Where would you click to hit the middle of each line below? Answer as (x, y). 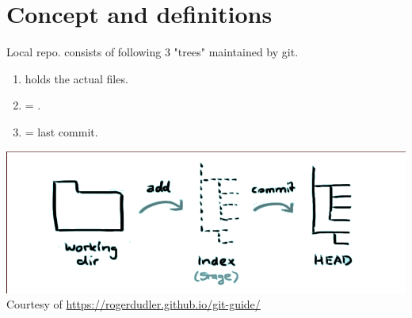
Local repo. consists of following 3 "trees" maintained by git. (153, 52)
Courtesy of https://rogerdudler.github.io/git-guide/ (134, 304)
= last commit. (61, 131)
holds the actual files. (76, 78)
